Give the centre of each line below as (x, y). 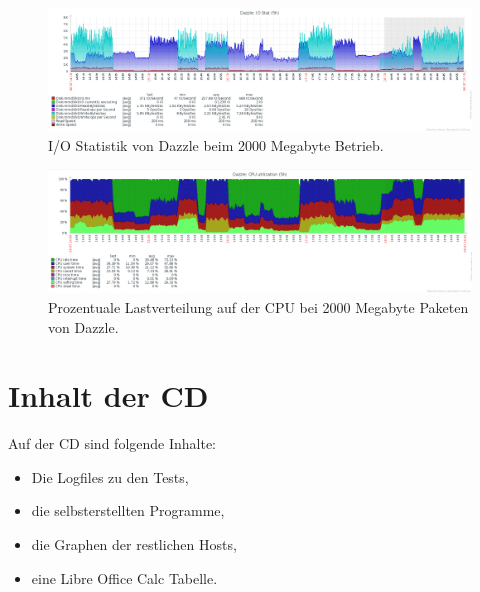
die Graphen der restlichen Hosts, (134, 544)
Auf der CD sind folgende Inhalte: (112, 443)
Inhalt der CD (108, 395)
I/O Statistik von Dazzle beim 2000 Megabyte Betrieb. (216, 144)
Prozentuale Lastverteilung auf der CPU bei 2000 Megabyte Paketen (258, 306)
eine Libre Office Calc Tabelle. (124, 577)
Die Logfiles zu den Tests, (110, 476)
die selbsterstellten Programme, (128, 510)
